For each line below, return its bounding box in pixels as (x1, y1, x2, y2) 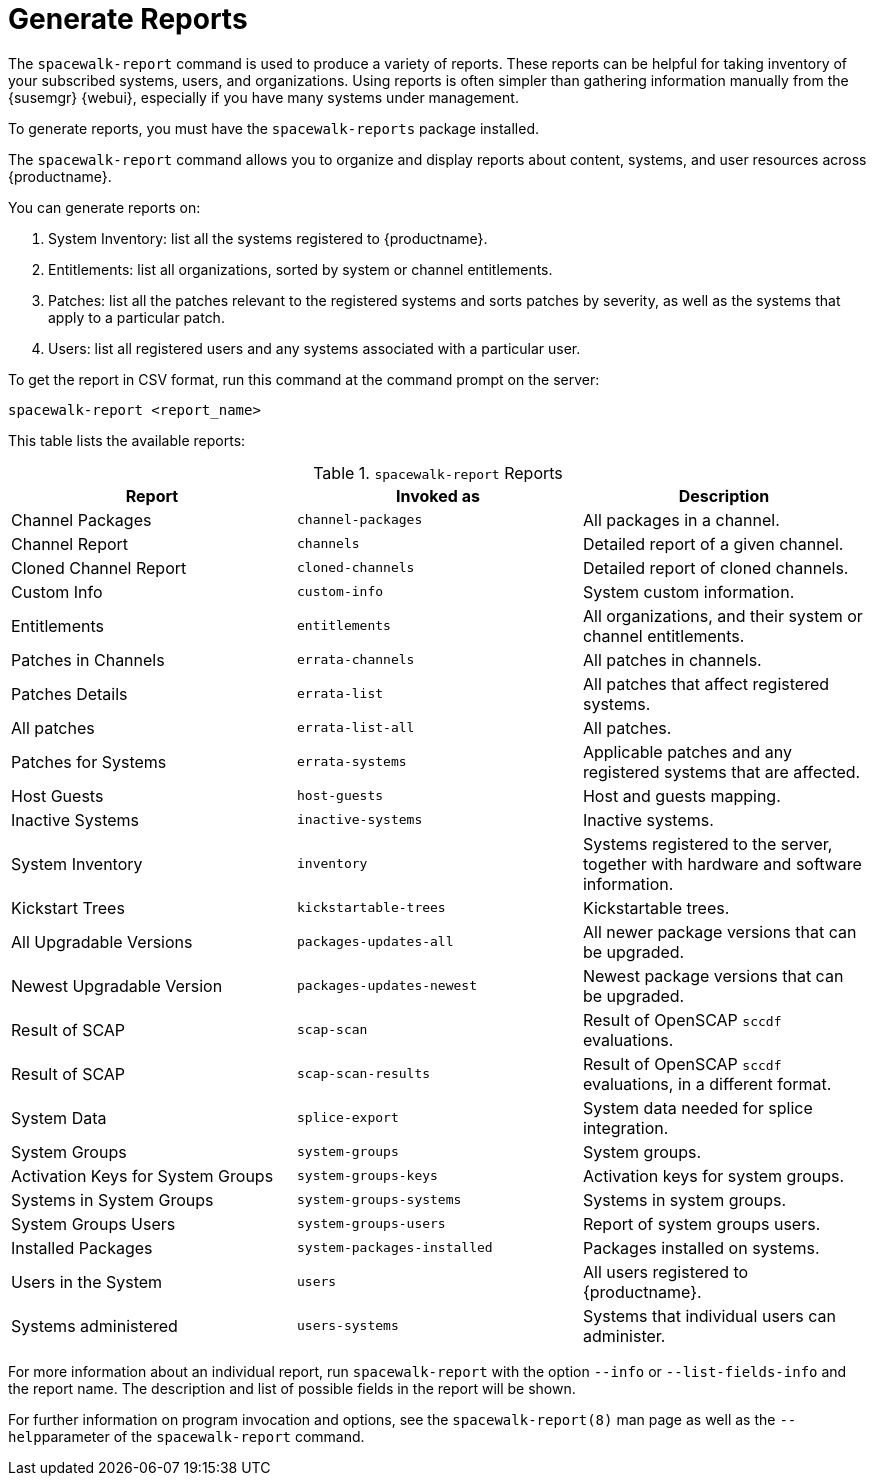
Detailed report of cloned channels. (582, 557, 849, 578)
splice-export (296, 1110, 399, 1126)
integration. (582, 1117, 669, 1138)
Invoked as (396, 485, 480, 506)
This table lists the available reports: (8, 431, 246, 449)
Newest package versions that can (582, 965, 844, 986)
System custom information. (582, 581, 795, 602)
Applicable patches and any (582, 741, 792, 762)
